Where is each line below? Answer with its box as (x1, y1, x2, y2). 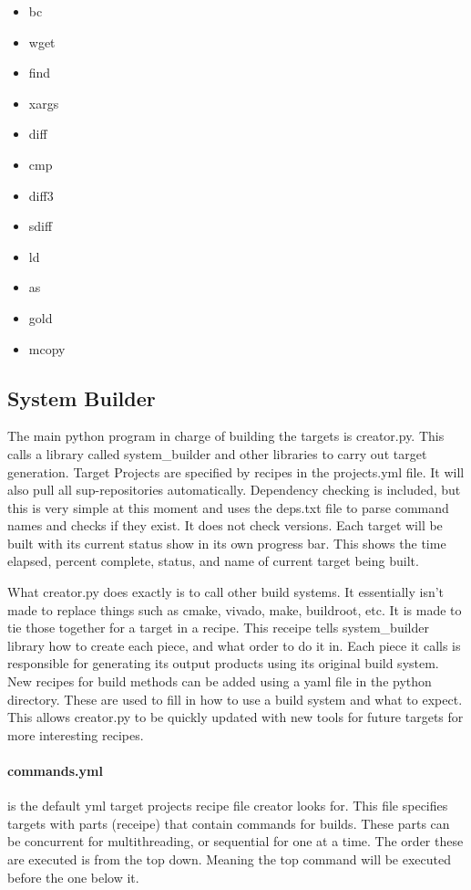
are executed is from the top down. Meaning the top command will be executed (7, 850, 452, 868)
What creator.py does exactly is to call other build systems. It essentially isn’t (7, 582, 445, 602)
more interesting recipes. (7, 725, 144, 744)
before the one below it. (7, 867, 139, 886)
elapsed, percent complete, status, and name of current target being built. (7, 551, 419, 571)
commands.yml (7, 761, 103, 780)
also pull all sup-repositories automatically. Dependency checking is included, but (7, 480, 461, 499)
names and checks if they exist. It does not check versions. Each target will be (7, 516, 443, 535)
